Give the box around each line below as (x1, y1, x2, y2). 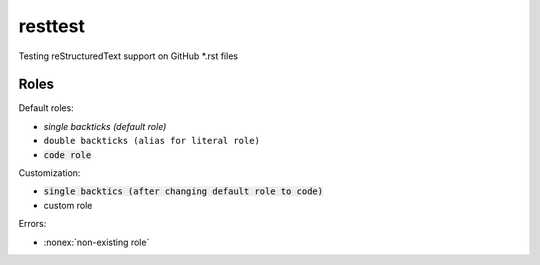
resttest (18, 15, 85, 37)
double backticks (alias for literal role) (43, 135, 260, 147)
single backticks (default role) (43, 120, 167, 132)
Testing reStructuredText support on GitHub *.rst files (18, 50, 239, 62)
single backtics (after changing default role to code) (43, 186, 324, 197)
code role (43, 149, 92, 160)
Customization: (18, 167, 81, 179)
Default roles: (18, 102, 74, 114)
